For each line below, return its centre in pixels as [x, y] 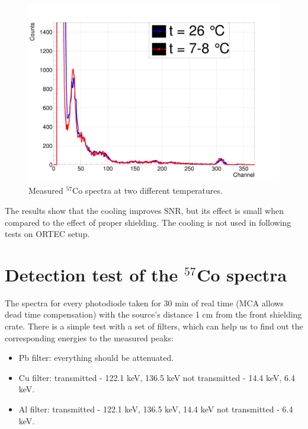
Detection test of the [92, 274]
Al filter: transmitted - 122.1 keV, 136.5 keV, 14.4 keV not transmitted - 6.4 [156, 409]
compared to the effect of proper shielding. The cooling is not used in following [148, 222]
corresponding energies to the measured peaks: [89, 337]
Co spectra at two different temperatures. [147, 191]
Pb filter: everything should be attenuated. [96, 358]
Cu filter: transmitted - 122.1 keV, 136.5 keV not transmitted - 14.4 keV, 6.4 [157, 377]
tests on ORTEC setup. [47, 234]
